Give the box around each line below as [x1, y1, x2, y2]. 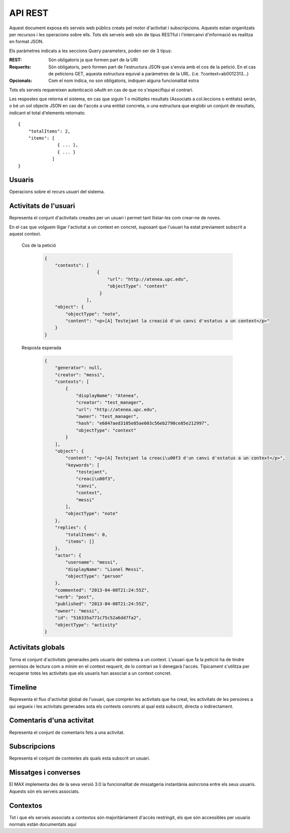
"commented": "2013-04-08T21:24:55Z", [55, 587, 149, 593]
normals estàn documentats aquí [9, 822, 76, 828]
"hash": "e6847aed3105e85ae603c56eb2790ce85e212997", [75, 420, 210, 426]
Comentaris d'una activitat [9, 716, 94, 725]
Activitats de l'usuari [9, 202, 75, 210]
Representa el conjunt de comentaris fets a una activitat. [9, 729, 125, 735]
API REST [9, 7, 49, 18]
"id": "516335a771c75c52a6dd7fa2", [55, 615, 142, 621]
